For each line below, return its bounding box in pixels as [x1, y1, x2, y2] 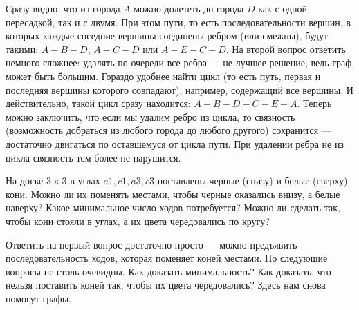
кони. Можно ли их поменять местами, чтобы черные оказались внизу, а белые [6, 186, 340, 201]
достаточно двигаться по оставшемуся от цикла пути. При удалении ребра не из [6, 136, 344, 151]
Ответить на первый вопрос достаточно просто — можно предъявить [6, 237, 297, 251]
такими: [6, 41, 39, 56]
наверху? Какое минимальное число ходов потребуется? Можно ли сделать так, [6, 200, 341, 215]
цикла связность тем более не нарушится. [6, 150, 181, 164]
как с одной [258, 1, 308, 15]
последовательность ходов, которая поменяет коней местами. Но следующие [6, 251, 328, 265]
